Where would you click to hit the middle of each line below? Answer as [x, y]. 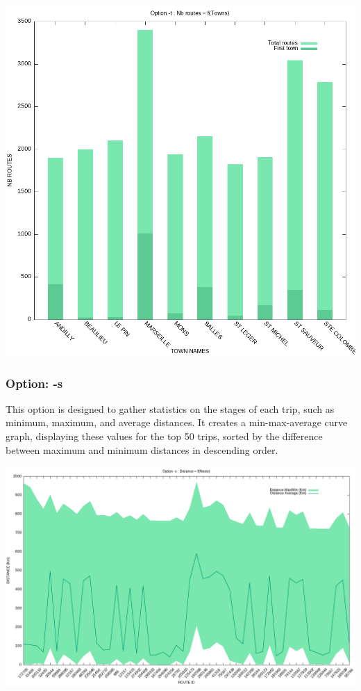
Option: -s [34, 383]
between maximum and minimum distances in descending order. [142, 449]
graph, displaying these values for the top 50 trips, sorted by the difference [164, 436]
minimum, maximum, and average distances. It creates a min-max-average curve [177, 422]
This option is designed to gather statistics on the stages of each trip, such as [170, 408]
